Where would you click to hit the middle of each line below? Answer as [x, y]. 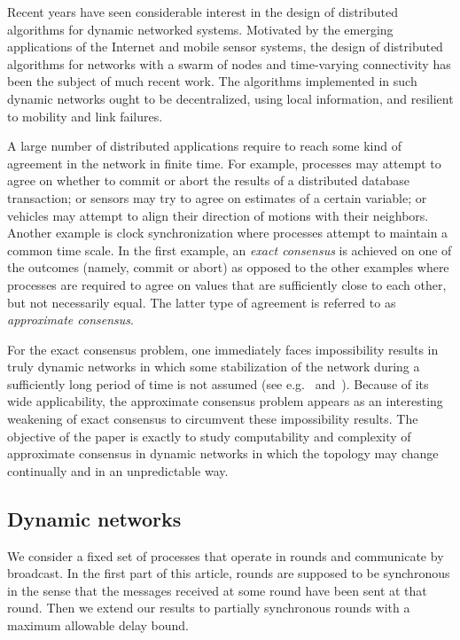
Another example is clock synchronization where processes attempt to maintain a [228, 233]
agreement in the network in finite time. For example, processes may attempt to [224, 163]
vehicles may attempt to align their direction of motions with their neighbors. [218, 215]
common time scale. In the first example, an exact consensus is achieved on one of [230, 250]
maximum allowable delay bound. [98, 625]
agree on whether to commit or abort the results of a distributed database [208, 180]
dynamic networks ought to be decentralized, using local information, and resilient [230, 98]
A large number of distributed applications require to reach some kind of [204, 146]
